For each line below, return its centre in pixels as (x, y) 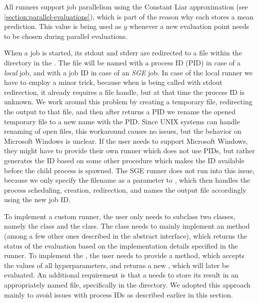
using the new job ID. (37, 199)
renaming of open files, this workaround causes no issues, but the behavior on (123, 131)
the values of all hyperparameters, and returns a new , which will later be (117, 265)
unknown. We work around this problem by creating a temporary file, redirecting (128, 102)
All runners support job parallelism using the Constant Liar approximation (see (126, 6)
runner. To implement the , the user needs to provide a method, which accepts (124, 255)
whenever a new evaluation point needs (189, 26)
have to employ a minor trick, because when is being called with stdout (113, 82)
